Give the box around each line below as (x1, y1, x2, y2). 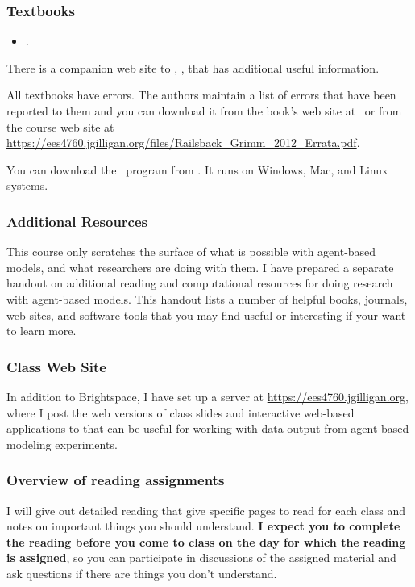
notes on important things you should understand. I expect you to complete (6, 518, 400, 535)
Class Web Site (6, 356, 106, 376)
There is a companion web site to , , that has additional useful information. (6, 59, 380, 76)
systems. (6, 177, 48, 194)
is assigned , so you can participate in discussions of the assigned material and (6, 549, 396, 566)
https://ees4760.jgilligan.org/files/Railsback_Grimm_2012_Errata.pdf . (6, 134, 360, 151)
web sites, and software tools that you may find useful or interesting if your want (6, 306, 406, 323)
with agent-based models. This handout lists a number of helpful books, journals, (6, 290, 408, 307)
